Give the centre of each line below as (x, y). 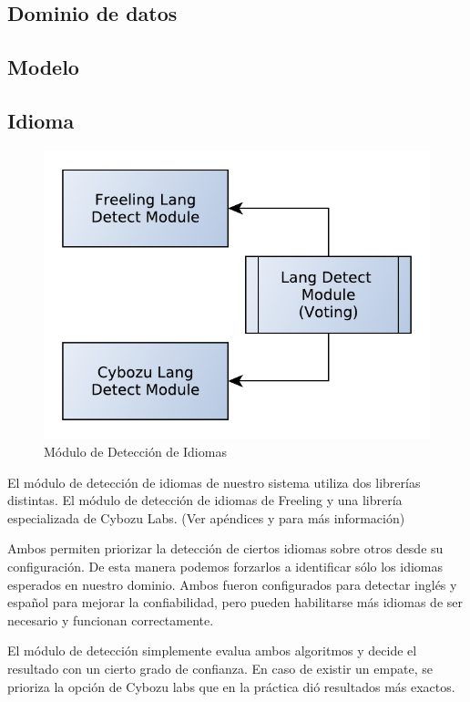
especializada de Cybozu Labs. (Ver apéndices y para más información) (206, 517)
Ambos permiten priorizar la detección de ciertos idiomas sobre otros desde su (225, 548)
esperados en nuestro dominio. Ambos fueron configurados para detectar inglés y (232, 584)
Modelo (43, 67)
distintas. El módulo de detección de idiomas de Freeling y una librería (205, 500)
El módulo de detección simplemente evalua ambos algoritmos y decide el (212, 650)
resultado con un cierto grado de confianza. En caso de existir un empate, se (220, 668)
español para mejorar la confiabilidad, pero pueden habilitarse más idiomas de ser (235, 602)
